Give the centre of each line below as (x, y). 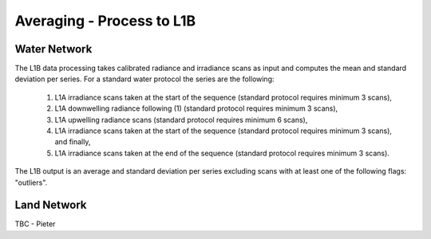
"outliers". (31, 182)
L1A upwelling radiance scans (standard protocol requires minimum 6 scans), (181, 119)
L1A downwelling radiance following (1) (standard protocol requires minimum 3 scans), (196, 108)
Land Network (51, 205)
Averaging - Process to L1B (105, 21)
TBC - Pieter (35, 224)
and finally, (73, 142)
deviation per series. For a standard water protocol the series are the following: (144, 79)
